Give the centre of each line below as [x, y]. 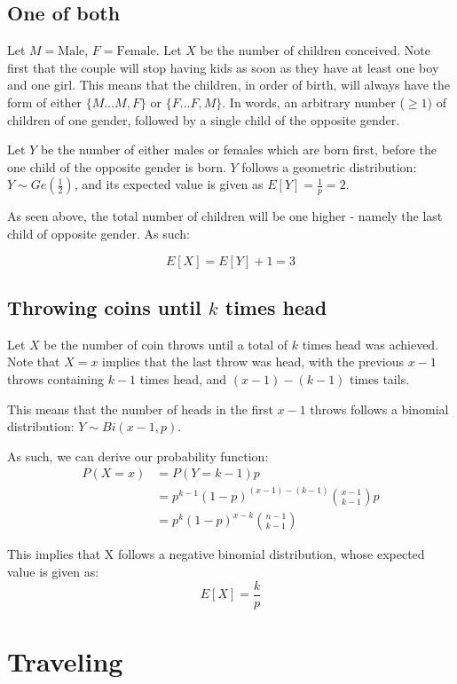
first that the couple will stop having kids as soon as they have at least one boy [223, 67]
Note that [34, 362]
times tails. [380, 378]
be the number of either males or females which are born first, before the [239, 149]
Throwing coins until [104, 307]
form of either [45, 102]
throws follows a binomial [379, 409]
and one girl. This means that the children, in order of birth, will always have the [228, 85]
